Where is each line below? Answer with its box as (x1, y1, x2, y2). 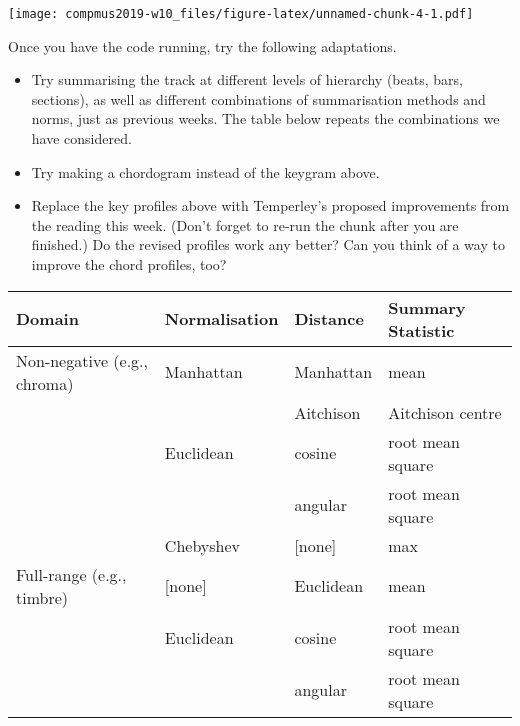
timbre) (16, 585, 69, 609)
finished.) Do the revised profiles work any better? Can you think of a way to (31, 234, 505, 255)
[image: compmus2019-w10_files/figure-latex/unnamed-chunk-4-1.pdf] (8, 7, 474, 21)
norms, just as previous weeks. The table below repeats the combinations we (31, 108, 500, 129)
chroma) (16, 371, 74, 395)
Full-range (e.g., (16, 562, 127, 586)
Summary (388, 295, 466, 319)
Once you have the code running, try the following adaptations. (8, 35, 397, 56)
